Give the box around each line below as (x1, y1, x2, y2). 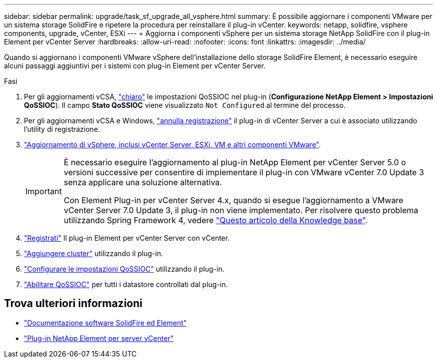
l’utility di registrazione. (24, 125, 100, 133)
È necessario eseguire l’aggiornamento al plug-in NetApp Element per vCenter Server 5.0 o (63, 157, 406, 167)
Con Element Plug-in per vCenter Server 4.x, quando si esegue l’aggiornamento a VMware (63, 195, 404, 205)
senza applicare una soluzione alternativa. (63, 177, 222, 187)
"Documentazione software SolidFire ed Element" (24, 318, 187, 327)
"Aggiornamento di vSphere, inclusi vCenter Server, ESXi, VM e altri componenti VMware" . (24, 140, 321, 149)
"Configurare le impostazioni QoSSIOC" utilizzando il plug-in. (24, 265, 224, 273)
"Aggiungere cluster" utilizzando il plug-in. (24, 249, 163, 258)
